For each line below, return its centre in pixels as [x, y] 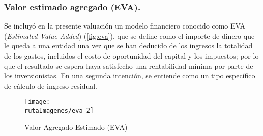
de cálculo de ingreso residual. [51, 85]
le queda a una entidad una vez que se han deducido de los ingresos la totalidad [128, 46]
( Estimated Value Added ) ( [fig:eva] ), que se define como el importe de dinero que [129, 35]
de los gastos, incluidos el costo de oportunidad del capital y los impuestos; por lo [131, 56]
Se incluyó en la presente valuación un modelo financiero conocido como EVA [125, 26]
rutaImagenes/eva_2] [59, 111]
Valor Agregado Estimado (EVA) [76, 127]
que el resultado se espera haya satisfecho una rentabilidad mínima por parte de [129, 65]
